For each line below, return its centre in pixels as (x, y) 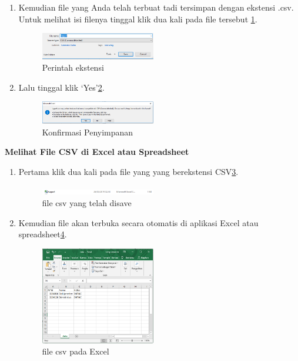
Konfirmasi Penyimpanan (88, 132)
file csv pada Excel (76, 351)
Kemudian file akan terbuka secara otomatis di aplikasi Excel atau (138, 222)
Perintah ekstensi (73, 67)
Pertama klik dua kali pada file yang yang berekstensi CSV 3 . (128, 171)
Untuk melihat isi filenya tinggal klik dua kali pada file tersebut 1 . (138, 19)
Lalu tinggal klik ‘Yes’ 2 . (61, 87)
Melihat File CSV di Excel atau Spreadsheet (97, 152)
